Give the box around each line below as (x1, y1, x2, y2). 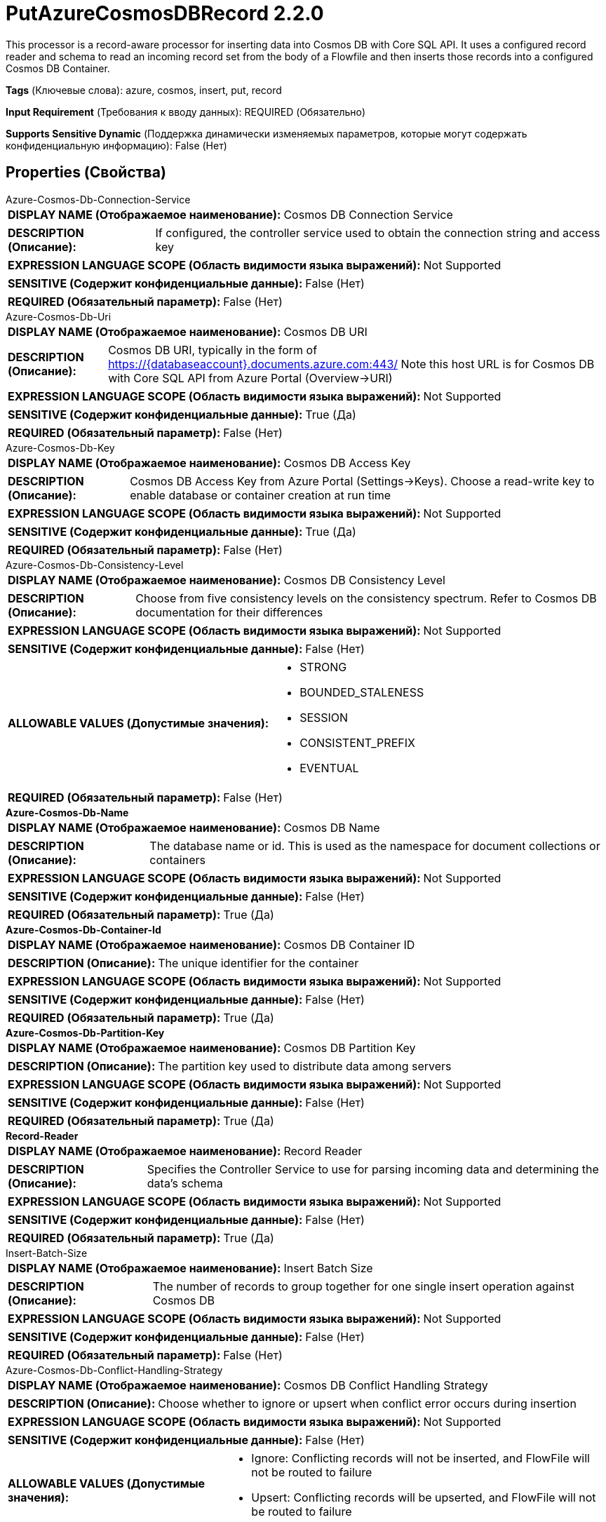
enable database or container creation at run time (130, 487, 391, 502)
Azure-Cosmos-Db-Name (6, 806, 129, 819)
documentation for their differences (135, 605, 323, 619)
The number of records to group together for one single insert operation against (152, 1279, 574, 1293)
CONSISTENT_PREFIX (299, 735, 415, 750)
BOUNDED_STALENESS (299, 685, 424, 699)
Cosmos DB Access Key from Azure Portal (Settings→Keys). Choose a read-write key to (130, 473, 595, 488)
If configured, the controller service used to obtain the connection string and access (155, 225, 600, 240)
